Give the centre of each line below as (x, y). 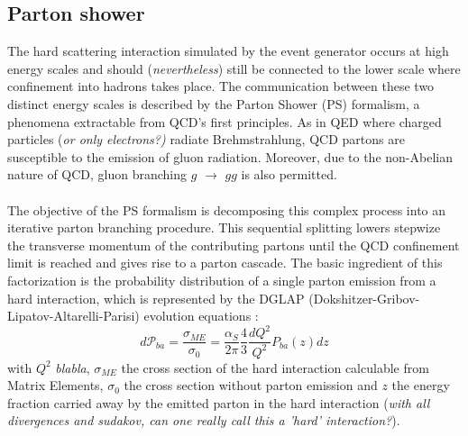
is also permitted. (289, 174)
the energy (421, 385)
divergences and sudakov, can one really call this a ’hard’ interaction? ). (204, 420)
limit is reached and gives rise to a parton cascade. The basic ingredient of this (225, 263)
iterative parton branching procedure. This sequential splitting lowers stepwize (224, 227)
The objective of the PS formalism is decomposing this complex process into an (227, 209)
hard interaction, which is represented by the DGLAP (156, 298)
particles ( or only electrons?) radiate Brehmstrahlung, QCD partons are (206, 139)
